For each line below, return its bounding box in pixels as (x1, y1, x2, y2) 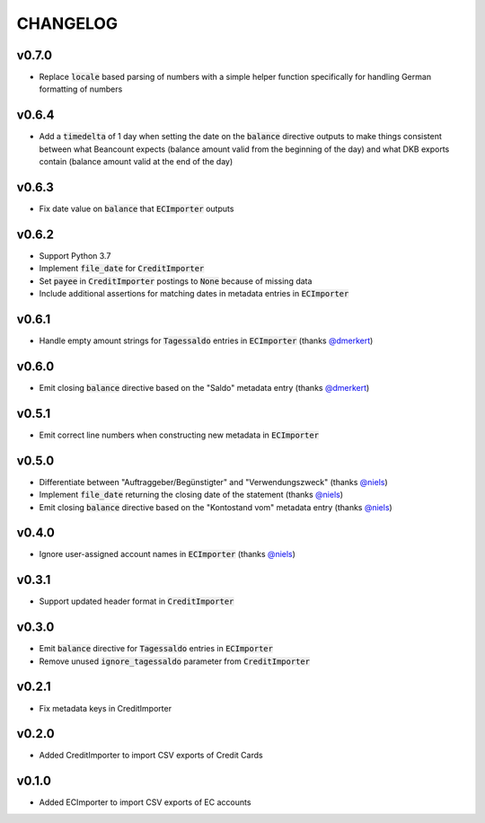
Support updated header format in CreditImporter (39, 596, 234, 606)
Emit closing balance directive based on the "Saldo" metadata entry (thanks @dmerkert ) (39, 382, 370, 393)
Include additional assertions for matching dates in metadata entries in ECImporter (39, 288, 349, 299)
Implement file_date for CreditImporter (39, 263, 205, 274)
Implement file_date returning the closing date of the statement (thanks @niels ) (39, 490, 344, 500)
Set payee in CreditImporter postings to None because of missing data (39, 275, 313, 287)
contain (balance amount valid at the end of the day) (39, 156, 234, 167)
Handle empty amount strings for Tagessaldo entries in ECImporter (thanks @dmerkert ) (39, 335, 374, 346)
